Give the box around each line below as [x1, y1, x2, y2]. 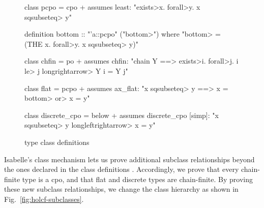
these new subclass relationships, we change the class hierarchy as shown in [4, 184, 239, 194]
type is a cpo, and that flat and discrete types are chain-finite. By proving [22, 173, 253, 184]
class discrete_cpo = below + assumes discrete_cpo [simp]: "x [24, 109, 219, 120]
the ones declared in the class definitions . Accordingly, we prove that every [4, 164, 239, 174]
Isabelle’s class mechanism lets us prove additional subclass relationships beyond [4, 154, 255, 164]
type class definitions [24, 136, 90, 147]
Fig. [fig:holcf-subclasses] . [4, 193, 84, 204]
